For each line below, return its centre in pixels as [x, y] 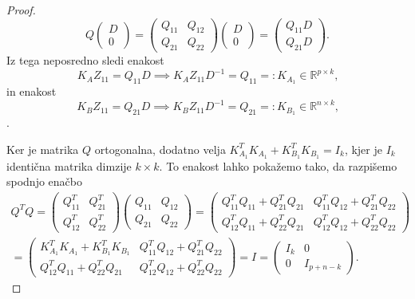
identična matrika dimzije [69, 165]
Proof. [21, 10]
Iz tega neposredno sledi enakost [85, 60]
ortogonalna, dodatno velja [160, 149]
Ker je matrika [43, 149]
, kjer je [363, 149]
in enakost [32, 91]
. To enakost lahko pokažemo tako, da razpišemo [278, 165]
